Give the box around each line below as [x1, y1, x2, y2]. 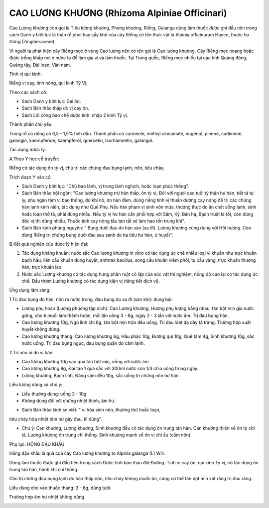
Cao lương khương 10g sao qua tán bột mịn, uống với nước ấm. [21, 358, 150, 364]
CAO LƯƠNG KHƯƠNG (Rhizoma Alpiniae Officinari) [9, 7, 227, 18]
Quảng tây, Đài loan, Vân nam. [9, 62, 72, 68]
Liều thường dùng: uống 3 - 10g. [21, 391, 88, 397]
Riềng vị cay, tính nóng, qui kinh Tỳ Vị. [9, 80, 88, 86]
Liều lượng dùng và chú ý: [9, 382, 63, 388]
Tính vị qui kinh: [9, 71, 42, 77]
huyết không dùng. [21, 326, 61, 332]
